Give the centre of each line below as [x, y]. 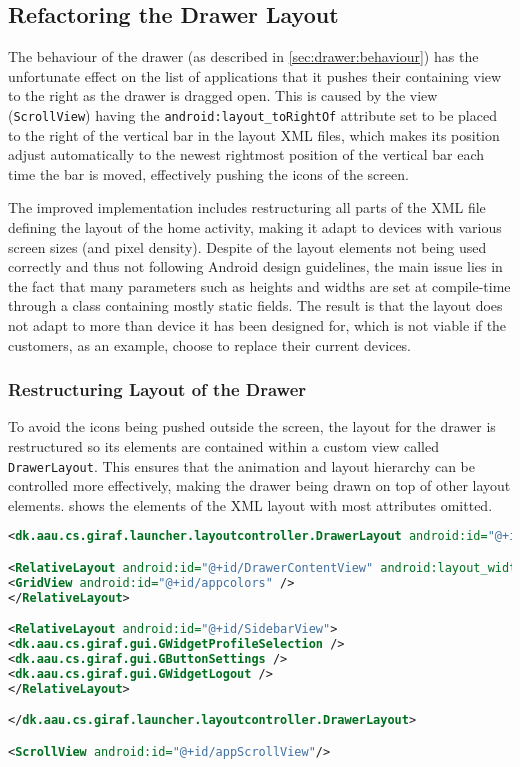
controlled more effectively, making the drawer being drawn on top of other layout [259, 485]
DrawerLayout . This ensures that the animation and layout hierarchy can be [241, 465]
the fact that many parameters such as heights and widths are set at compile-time [259, 285]
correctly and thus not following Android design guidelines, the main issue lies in [255, 266]
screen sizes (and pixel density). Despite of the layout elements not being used [247, 246]
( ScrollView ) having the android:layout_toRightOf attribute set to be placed [252, 114]
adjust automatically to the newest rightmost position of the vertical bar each [246, 154]
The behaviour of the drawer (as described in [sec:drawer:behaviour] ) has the [243, 56]
